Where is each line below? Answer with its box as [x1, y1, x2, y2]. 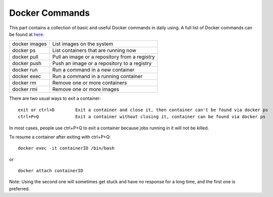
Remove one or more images [52, 86, 120, 93]
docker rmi [12, 86, 38, 93]
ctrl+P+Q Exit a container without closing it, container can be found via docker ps [18, 114, 266, 119]
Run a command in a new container [52, 67, 135, 74]
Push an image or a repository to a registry [52, 60, 152, 67]
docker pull [12, 53, 39, 60]
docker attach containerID [18, 168, 84, 174]
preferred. [9, 186, 30, 192]
